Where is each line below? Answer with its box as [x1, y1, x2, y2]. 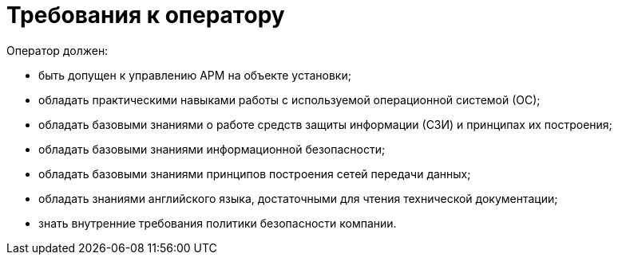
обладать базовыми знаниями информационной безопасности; [38, 142, 386, 156]
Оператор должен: [6, 43, 109, 57]
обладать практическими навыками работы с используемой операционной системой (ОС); [38, 92, 541, 107]
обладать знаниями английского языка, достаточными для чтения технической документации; [38, 191, 558, 205]
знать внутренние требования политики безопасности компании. [38, 216, 397, 230]
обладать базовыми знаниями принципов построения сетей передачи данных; [38, 166, 471, 181]
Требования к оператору [6, 2, 285, 29]
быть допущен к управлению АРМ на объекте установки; [38, 68, 351, 82]
